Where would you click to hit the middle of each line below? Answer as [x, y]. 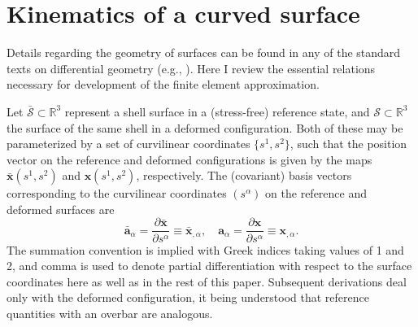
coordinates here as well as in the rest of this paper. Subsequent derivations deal [207, 281]
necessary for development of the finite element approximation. [163, 84]
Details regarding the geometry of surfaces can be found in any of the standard [204, 52]
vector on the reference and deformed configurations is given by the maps [189, 159]
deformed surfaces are [61, 209]
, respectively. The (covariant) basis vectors [244, 175]
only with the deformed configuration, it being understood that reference [188, 297]
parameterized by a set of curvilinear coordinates [128, 144]
